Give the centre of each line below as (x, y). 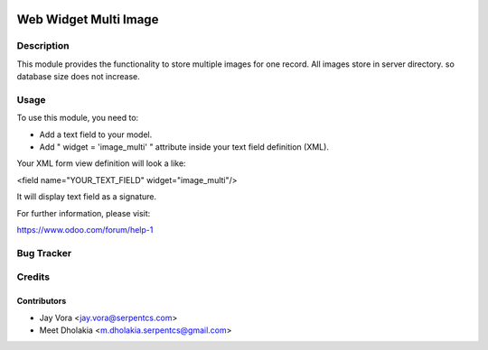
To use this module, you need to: (78, 118)
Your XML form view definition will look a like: (101, 163)
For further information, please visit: (84, 213)
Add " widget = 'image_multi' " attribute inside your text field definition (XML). (184, 147)
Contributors (42, 301)
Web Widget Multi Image (88, 19)
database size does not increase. (78, 77)
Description (43, 46)
